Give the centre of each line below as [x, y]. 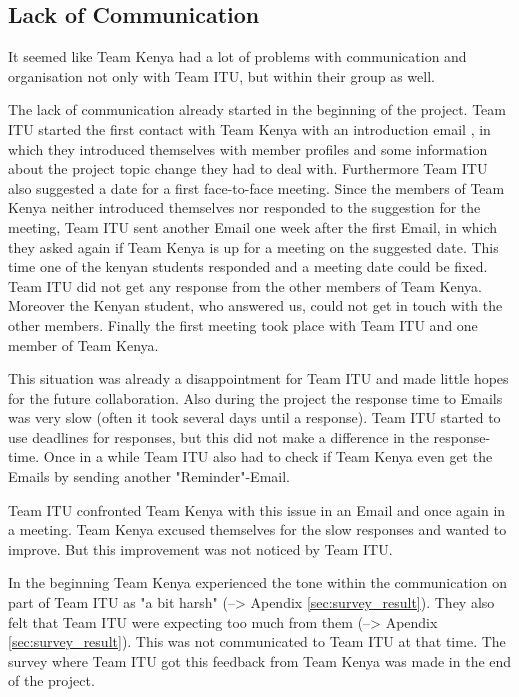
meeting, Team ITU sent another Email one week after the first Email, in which [253, 226]
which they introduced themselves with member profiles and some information [248, 148]
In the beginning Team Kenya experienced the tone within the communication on [257, 582]
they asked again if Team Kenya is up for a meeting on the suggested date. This [253, 246]
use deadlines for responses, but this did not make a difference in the [218, 436]
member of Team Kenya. [83, 344]
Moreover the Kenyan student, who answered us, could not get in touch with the [255, 305]
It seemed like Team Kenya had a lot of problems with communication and [237, 56]
